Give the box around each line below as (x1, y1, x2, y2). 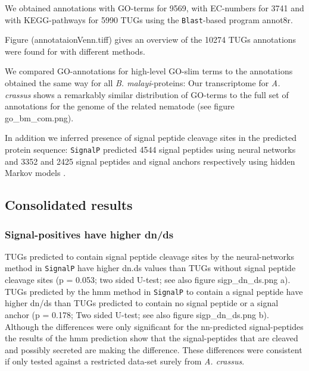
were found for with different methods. (5, 45, 145, 57)
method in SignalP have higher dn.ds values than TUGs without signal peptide (5, 262, 296, 274)
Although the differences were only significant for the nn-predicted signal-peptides (5, 320, 304, 332)
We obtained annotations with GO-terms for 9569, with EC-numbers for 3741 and (5, 2, 304, 14)
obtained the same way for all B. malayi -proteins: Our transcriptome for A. (5, 77, 280, 89)
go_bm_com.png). (5, 111, 74, 124)
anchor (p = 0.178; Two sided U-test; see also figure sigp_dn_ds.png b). (5, 308, 269, 320)
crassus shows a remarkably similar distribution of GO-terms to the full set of (5, 88, 289, 100)
